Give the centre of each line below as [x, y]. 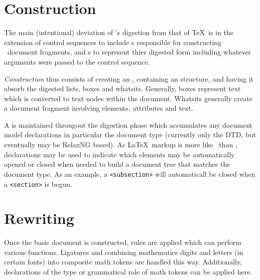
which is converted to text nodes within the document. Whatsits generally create [128, 98]
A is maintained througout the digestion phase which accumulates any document [128, 124]
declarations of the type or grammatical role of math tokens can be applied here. [128, 272]
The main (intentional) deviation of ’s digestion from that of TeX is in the [119, 32]
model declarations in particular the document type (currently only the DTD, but [130, 134]
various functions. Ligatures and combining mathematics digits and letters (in [124, 252]
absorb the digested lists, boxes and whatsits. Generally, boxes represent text [122, 88]
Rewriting [39, 218]
